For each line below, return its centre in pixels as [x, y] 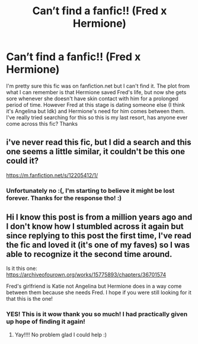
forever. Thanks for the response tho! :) [64, 198]
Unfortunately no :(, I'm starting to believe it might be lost [90, 190]
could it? [23, 161]
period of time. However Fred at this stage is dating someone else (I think [95, 104]
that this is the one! [30, 299]
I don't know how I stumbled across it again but [95, 227]
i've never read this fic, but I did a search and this [99, 143]
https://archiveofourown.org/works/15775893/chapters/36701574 [86, 275]
